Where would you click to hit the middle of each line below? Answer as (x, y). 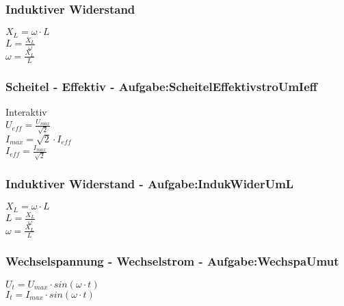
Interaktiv (26, 111)
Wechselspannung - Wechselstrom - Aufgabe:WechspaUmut (172, 260)
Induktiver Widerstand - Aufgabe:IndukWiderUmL (150, 183)
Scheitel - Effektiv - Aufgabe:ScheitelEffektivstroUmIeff (161, 86)
